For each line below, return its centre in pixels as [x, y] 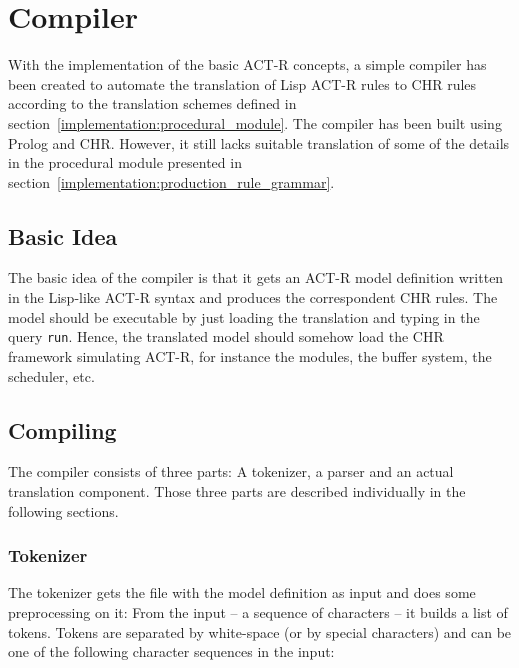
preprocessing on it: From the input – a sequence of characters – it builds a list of [258, 611]
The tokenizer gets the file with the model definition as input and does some [242, 592]
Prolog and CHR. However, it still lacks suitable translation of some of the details [259, 142]
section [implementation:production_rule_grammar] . [171, 181]
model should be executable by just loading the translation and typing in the [244, 316]
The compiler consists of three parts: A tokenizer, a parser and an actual [231, 471]
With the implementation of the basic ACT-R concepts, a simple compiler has [247, 64]
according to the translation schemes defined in [152, 103]
